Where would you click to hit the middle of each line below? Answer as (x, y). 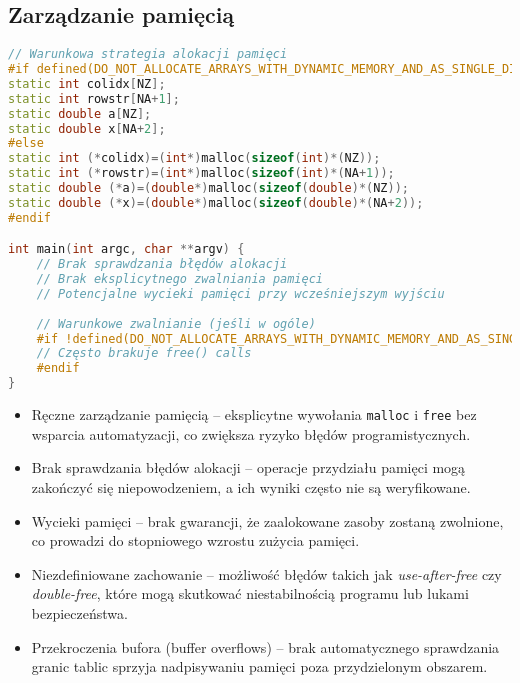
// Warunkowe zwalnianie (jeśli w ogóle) (176, 323)
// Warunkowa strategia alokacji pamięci (148, 54)
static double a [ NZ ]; (80, 113)
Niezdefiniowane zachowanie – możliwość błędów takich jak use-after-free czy (266, 573)
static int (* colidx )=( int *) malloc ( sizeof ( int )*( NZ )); (194, 158)
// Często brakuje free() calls (144, 353)
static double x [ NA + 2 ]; (87, 128)
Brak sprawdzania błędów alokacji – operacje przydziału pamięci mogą (248, 467)
